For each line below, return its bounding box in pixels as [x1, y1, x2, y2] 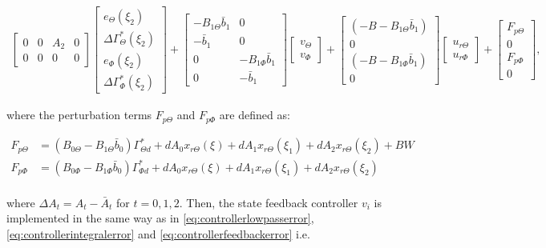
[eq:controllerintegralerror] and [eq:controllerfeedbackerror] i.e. [6, 225, 310, 242]
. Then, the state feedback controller [179, 194, 358, 210]
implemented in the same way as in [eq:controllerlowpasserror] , [6, 210, 314, 226]
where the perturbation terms [6, 106, 152, 123]
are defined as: [219, 106, 290, 123]
